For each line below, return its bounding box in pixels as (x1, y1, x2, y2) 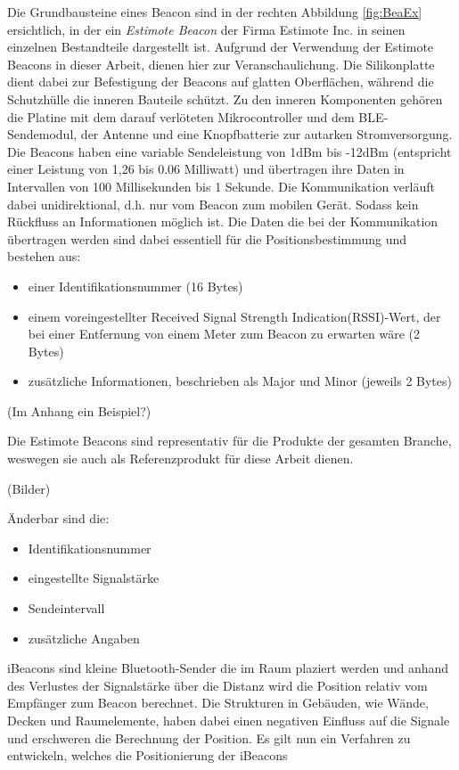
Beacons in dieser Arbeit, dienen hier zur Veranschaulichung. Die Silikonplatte (7, 54, 435, 73)
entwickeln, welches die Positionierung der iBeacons (7, 746, 288, 765)
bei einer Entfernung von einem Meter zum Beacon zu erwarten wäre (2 (28, 324, 421, 343)
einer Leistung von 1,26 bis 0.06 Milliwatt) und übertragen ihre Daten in (7, 160, 405, 178)
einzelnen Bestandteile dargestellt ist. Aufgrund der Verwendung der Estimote (7, 37, 434, 56)
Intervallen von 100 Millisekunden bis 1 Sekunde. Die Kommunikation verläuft (7, 176, 435, 195)
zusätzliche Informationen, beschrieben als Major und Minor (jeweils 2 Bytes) (28, 372, 452, 390)
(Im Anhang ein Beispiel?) (7, 401, 152, 420)
